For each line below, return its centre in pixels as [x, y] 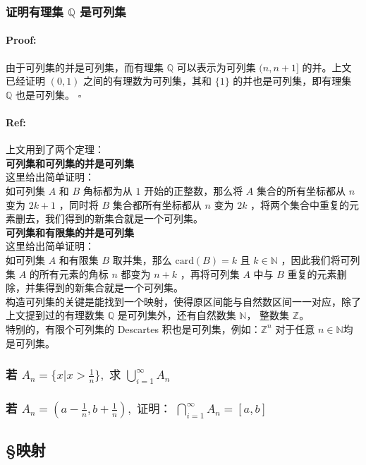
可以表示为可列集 [216, 67]
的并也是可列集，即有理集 [292, 81]
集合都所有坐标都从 [157, 204]
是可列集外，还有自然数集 [177, 315]
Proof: [21, 40]
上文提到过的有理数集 [55, 315]
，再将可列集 [210, 273]
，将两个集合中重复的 [300, 204]
